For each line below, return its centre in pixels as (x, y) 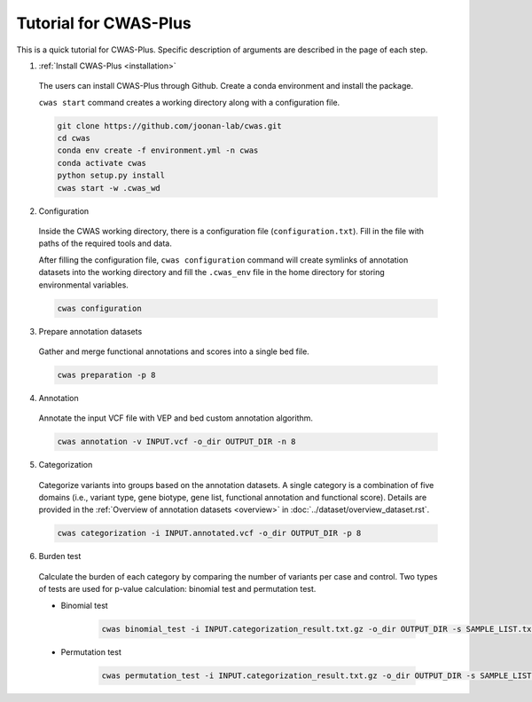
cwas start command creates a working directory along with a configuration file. (189, 102)
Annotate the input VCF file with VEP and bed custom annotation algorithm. (176, 418)
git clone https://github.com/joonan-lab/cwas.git (170, 126)
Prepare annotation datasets (90, 331)
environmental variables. (83, 285)
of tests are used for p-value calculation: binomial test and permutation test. (177, 589)
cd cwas (74, 138)
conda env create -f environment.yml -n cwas (158, 150)
